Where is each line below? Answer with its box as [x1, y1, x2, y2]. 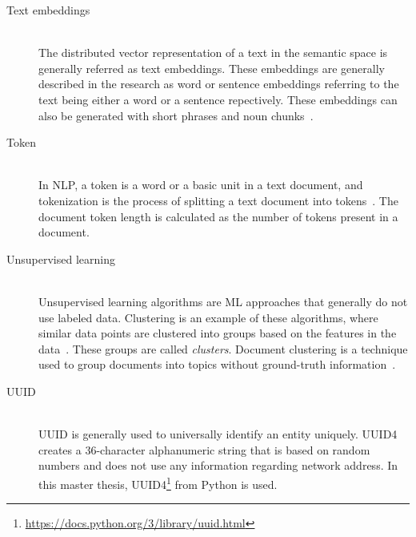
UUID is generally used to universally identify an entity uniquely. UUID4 [38, 426, 398, 442]
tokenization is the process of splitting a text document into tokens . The [38, 192, 398, 208]
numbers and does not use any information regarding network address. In [38, 457, 398, 474]
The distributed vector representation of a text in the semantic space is [38, 44, 388, 61]
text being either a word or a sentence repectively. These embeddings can [38, 91, 398, 107]
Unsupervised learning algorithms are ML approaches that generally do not [38, 293, 408, 309]
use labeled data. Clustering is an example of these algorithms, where [38, 309, 378, 325]
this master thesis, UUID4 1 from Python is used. [38, 473, 278, 492]
